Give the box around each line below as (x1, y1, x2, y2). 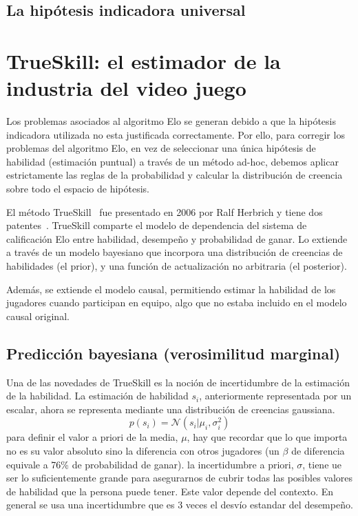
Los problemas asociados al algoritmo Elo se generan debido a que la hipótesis (6, 114, 336, 128)
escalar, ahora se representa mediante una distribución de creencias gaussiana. (6, 401, 335, 416)
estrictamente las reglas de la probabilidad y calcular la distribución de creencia (6, 168, 343, 182)
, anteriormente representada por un (199, 388, 352, 403)
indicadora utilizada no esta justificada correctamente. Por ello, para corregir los (6, 127, 345, 141)
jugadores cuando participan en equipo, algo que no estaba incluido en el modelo (6, 295, 347, 310)
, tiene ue (302, 457, 342, 471)
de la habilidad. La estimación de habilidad (6, 388, 189, 403)
